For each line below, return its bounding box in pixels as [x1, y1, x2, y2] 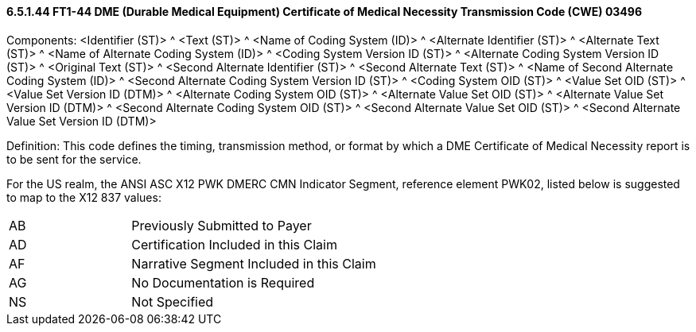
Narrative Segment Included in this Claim [131, 255, 376, 272]
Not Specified [131, 293, 214, 310]
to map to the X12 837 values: [6, 190, 161, 204]
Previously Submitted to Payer [131, 217, 312, 234]
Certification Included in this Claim [131, 236, 337, 253]
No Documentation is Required [131, 274, 315, 291]
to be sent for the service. [6, 152, 142, 166]
